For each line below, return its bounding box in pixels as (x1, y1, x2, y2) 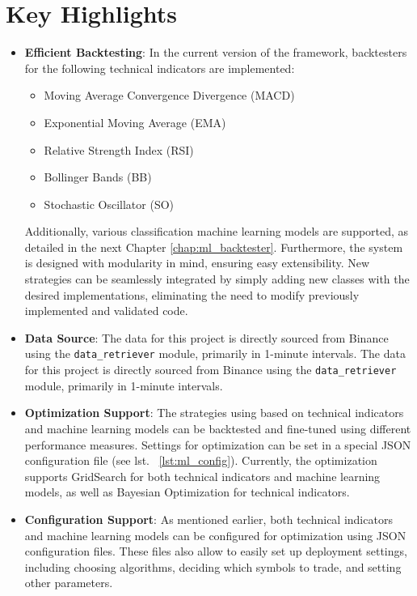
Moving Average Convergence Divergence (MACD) (44, 87, 295, 104)
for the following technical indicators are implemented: (24, 59, 295, 76)
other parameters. (24, 574, 113, 591)
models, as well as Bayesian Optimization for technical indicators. (24, 483, 350, 500)
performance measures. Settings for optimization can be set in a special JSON (24, 436, 411, 453)
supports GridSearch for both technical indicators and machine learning (24, 467, 381, 484)
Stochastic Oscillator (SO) (44, 195, 175, 212)
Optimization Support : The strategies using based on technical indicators (24, 404, 404, 421)
